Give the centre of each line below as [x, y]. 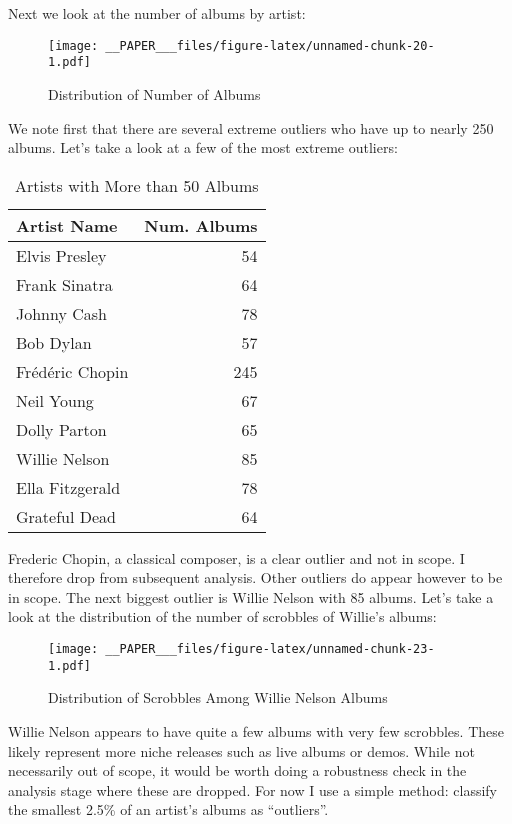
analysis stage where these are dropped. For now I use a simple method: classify [252, 789]
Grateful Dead [66, 516]
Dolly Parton [61, 429]
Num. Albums [201, 225]
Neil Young [55, 400]
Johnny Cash [61, 313]
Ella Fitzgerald [68, 487]
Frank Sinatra [64, 284]
